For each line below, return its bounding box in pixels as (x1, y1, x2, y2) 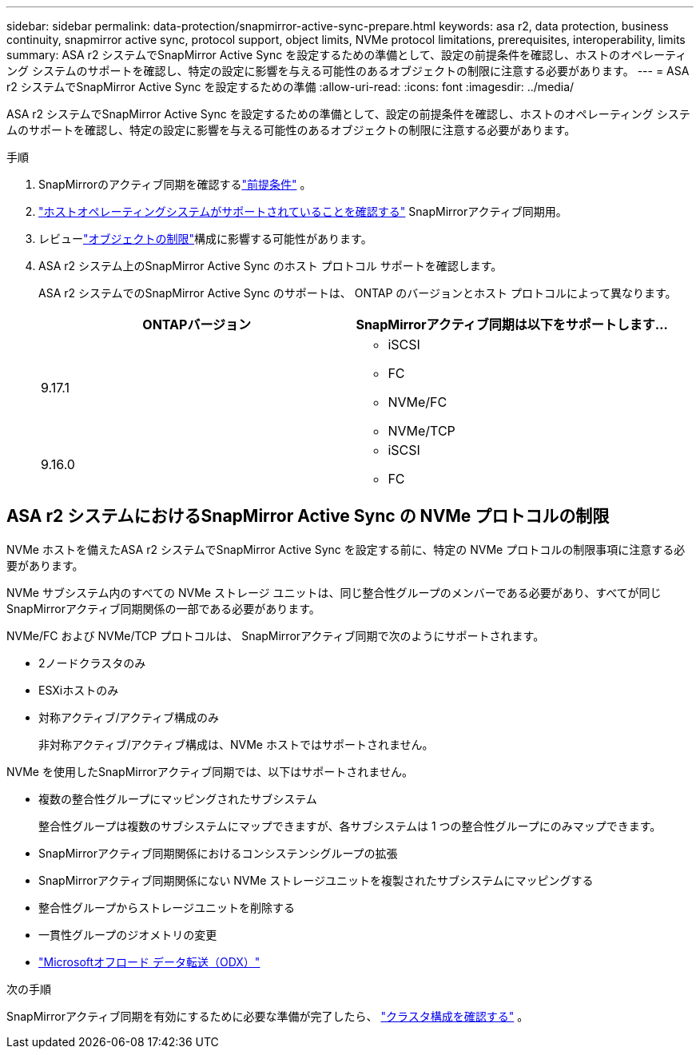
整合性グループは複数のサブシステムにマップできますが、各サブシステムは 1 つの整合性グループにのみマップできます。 (38, 818, 662, 833)
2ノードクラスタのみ (38, 655, 146, 670)
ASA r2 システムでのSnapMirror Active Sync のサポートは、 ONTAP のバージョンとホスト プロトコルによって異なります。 (38, 286, 677, 300)
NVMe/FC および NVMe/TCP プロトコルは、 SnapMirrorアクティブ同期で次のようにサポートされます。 (6, 628, 545, 643)
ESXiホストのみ (38, 683, 119, 697)
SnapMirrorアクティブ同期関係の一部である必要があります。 (6, 601, 320, 615)
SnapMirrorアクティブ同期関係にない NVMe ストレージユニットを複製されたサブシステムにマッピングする (38, 873, 594, 887)
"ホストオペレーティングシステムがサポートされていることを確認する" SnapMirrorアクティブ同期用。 (38, 205, 567, 218)
